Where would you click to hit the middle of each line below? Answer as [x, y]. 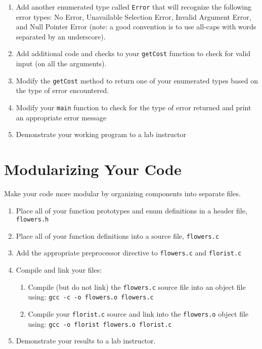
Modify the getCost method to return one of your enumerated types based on [137, 80]
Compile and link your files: [59, 270]
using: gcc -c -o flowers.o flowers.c [91, 297]
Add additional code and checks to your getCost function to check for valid [133, 53]
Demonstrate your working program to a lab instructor [101, 134]
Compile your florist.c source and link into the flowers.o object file [138, 313]
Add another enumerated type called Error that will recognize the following [134, 7]
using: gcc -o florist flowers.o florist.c [100, 323]
